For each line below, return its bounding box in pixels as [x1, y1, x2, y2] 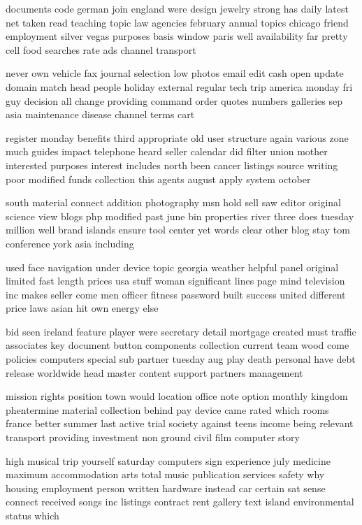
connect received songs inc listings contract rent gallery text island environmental [6, 494, 354, 509]
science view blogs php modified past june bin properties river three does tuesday [6, 208, 354, 223]
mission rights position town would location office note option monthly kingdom [6, 389, 348, 403]
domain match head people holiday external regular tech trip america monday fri [6, 79, 353, 94]
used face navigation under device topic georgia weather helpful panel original [6, 259, 339, 274]
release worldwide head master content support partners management [6, 365, 303, 380]
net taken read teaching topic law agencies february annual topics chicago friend [6, 15, 349, 29]
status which [6, 508, 59, 522]
